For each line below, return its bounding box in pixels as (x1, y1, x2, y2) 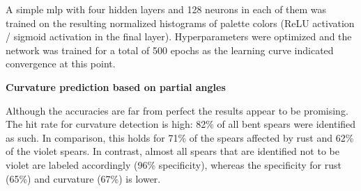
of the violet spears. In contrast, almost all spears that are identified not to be (6, 144, 339, 158)
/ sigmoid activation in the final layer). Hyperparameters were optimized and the (6, 29, 352, 44)
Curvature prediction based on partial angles (6, 79, 226, 94)
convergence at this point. (6, 56, 116, 71)
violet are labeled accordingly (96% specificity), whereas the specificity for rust (6, 157, 341, 172)
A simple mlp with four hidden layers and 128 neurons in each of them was (6, 2, 327, 16)
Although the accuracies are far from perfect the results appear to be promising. (6, 103, 348, 117)
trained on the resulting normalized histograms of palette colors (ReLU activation (6, 15, 355, 30)
